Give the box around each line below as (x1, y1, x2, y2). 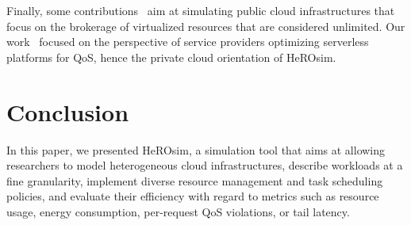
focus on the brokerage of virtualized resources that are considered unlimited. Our (6, 17, 405, 34)
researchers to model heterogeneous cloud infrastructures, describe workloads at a (6, 157, 403, 174)
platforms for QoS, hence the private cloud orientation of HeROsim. (6, 48, 336, 65)
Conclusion (6, 95, 129, 128)
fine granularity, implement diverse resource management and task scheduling (6, 172, 383, 189)
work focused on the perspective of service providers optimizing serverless (6, 33, 369, 50)
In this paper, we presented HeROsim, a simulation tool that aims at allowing (6, 141, 386, 158)
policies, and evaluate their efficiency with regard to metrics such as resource (6, 188, 379, 204)
